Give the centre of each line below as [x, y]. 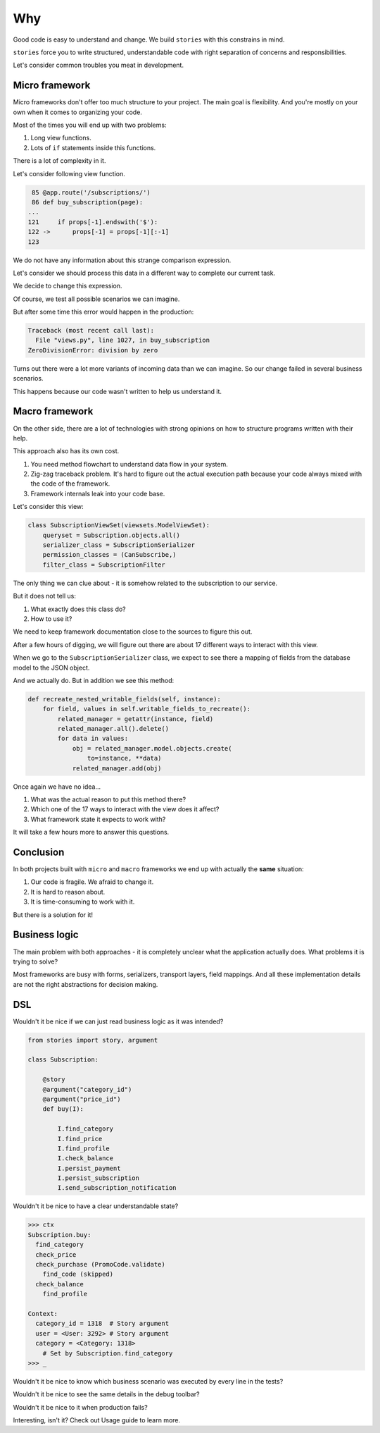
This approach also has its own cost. [66, 451]
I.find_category [85, 1129]
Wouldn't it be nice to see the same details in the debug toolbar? [106, 1394]
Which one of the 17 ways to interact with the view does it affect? [125, 809]
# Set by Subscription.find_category [108, 1353]
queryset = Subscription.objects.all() [112, 535]
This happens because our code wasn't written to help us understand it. [117, 391]
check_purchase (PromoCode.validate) [100, 1264]
